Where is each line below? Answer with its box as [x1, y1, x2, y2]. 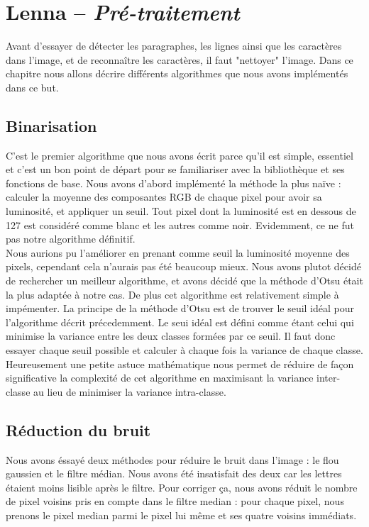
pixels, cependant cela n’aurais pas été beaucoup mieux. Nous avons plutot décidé [6, 259, 361, 274]
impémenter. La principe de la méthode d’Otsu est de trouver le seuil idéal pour [6, 301, 355, 316]
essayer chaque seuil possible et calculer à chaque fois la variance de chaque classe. [6, 343, 363, 357]
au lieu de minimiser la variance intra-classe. [33, 384, 226, 399]
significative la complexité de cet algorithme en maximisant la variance [6, 370, 314, 385]
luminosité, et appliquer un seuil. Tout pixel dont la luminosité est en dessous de [6, 204, 356, 218]
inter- [316, 370, 341, 385]
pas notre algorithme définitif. [6, 231, 136, 246]
